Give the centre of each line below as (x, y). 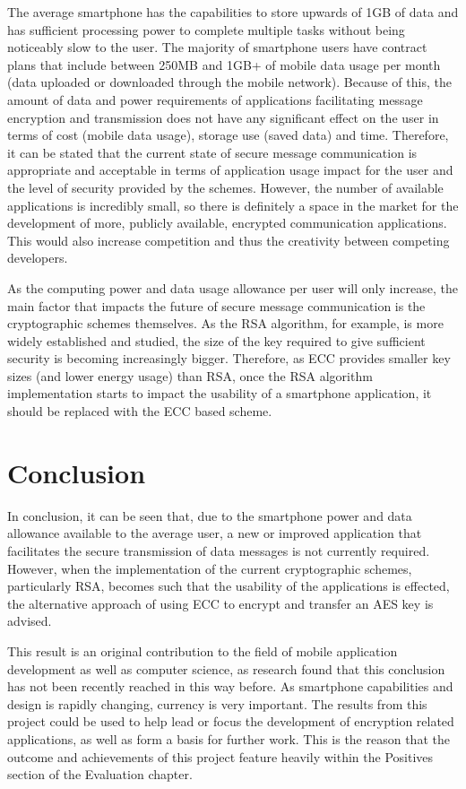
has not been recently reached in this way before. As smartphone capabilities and (230, 686)
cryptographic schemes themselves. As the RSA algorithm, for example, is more (225, 323)
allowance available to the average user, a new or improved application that (215, 533)
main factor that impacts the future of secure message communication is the (216, 305)
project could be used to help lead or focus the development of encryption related (231, 721)
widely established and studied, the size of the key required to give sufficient (216, 340)
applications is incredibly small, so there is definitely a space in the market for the (233, 205)
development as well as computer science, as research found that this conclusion (226, 668)
